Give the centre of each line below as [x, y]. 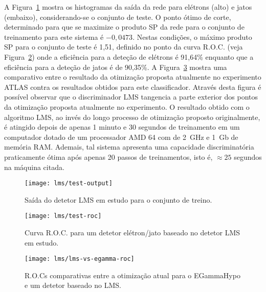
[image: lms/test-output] [69, 184]
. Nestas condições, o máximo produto [192, 36]
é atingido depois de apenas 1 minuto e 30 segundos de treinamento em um [122, 127]
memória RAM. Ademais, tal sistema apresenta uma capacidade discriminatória [129, 147]
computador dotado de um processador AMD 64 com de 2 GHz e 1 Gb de [121, 137]
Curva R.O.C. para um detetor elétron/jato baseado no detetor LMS [132, 232]
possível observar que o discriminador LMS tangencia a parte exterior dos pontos [131, 97]
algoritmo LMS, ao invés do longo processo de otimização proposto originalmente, [132, 117]
